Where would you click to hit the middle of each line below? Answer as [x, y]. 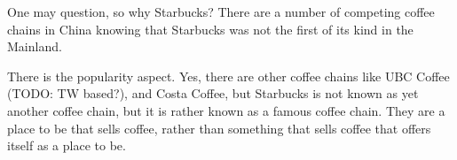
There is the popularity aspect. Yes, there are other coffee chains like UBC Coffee [228, 76]
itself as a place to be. [67, 145]
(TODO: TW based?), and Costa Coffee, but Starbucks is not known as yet [213, 93]
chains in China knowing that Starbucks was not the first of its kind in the [210, 29]
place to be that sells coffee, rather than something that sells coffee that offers [219, 128]
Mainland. [35, 46]
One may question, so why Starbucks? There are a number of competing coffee [221, 11]
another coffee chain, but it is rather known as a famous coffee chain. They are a [226, 110]
